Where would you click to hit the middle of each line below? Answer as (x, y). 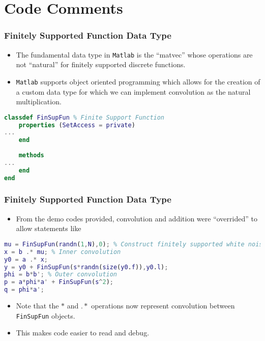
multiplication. (39, 102)
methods (31, 155)
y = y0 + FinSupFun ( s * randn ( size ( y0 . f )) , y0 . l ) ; (86, 267)
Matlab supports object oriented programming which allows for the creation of (138, 81)
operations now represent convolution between (163, 306)
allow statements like (49, 228)
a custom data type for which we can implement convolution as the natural (133, 91)
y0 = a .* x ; (26, 259)
